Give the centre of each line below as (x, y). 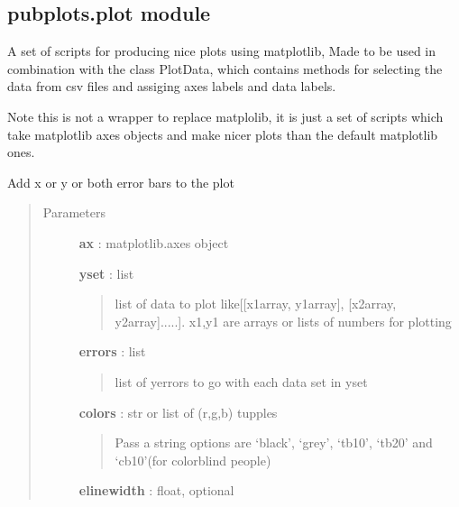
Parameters (74, 212)
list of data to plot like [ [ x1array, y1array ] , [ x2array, (256, 304)
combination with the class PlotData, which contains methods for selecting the (225, 68)
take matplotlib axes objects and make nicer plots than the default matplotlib (223, 134)
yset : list (106, 273)
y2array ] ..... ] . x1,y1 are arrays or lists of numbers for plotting (283, 321)
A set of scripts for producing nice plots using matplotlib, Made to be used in (222, 51)
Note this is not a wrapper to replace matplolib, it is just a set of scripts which (225, 116)
